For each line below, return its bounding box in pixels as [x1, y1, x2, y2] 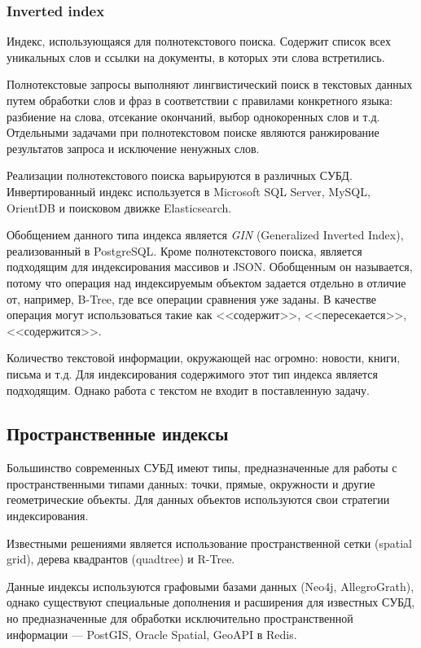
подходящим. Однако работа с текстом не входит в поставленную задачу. [7, 381, 370, 398]
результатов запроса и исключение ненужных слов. [7, 139, 260, 156]
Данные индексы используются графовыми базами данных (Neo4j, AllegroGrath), [7, 577, 414, 594]
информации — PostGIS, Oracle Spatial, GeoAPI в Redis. [7, 625, 297, 642]
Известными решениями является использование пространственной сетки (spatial [7, 534, 412, 551]
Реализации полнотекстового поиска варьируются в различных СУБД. [7, 167, 353, 184]
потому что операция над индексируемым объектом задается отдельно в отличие [7, 274, 406, 291]
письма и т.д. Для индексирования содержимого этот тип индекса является [7, 365, 378, 382]
